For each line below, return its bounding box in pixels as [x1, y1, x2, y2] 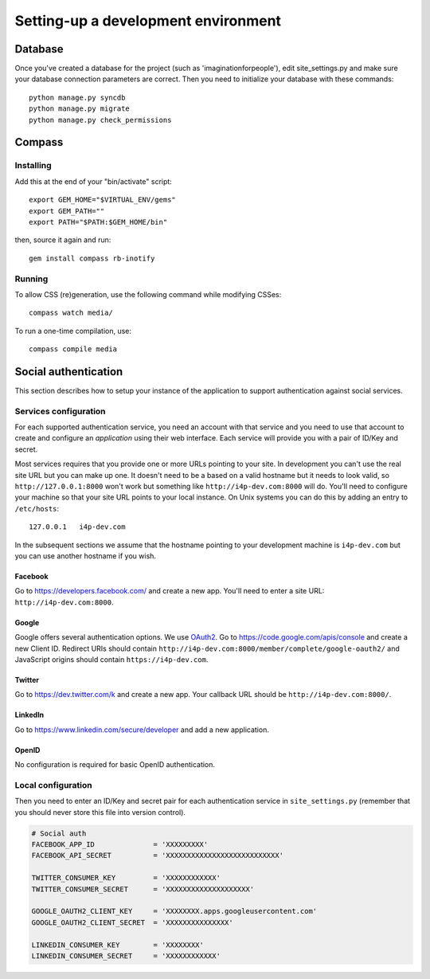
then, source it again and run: [14, 235, 111, 245]
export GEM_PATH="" [29, 206, 105, 215]
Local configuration [14, 779, 92, 790]
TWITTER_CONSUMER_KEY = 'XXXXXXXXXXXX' [31, 873, 221, 883]
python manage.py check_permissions [29, 116, 172, 124]
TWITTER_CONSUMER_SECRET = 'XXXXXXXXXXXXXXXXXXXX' [31, 884, 255, 894]
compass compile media [29, 345, 118, 354]
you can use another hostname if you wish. [14, 551, 157, 561]
